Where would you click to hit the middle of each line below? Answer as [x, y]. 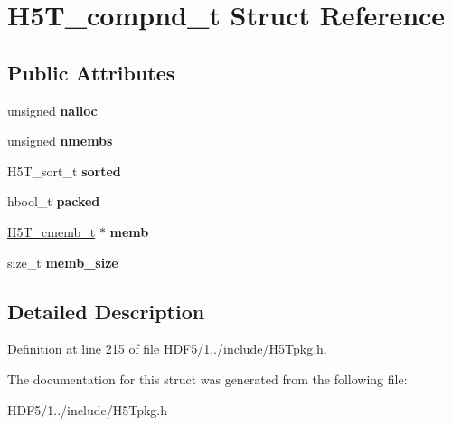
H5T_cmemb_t [52, 231]
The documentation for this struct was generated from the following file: [207, 379]
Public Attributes [91, 72]
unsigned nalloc [52, 110]
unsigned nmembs [60, 141]
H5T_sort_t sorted [64, 170]
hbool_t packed [54, 201]
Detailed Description [106, 311]
